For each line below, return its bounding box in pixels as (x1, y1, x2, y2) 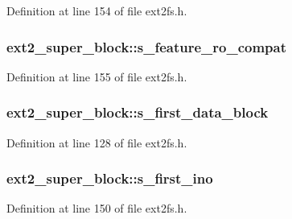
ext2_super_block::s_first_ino (6, 168, 213, 188)
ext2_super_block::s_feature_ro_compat (6, 36, 286, 56)
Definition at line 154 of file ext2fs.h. (6, 2, 187, 19)
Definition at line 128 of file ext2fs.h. (6, 134, 187, 151)
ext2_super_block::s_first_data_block (6, 102, 269, 122)
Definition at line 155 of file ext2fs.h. (6, 68, 187, 85)
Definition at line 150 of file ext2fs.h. (6, 200, 187, 217)
